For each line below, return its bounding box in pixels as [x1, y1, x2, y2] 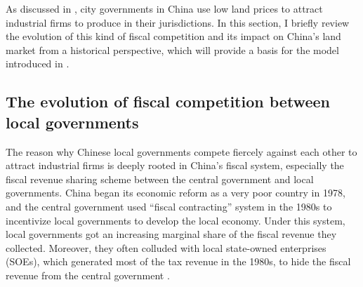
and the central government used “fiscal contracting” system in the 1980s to [6, 199, 332, 213]
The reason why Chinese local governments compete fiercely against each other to [6, 144, 357, 159]
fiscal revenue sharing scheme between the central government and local [6, 171, 314, 186]
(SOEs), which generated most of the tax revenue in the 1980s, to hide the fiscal [6, 254, 351, 269]
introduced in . [6, 56, 70, 71]
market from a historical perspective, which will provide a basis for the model [6, 42, 339, 57]
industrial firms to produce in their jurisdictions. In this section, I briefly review [6, 15, 350, 29]
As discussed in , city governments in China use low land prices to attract [6, 1, 323, 15]
